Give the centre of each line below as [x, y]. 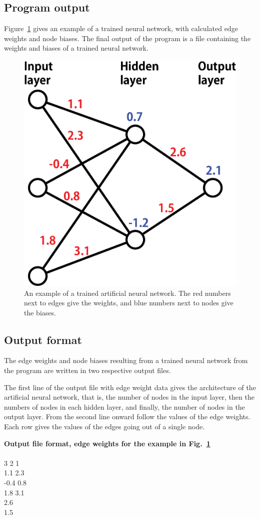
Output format [43, 339]
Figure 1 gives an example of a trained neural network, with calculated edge [121, 28]
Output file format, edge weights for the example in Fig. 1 [107, 443]
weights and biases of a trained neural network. [76, 48]
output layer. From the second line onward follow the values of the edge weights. [127, 416]
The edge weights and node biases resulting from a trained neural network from [126, 360]
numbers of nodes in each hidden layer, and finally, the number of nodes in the [124, 406]
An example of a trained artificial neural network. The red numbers [127, 293]
